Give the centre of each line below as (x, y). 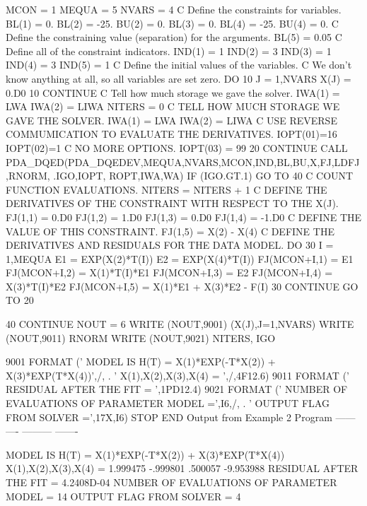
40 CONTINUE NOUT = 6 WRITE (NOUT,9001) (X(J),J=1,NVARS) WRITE (180, 324)
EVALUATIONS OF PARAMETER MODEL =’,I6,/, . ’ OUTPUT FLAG (168, 403)
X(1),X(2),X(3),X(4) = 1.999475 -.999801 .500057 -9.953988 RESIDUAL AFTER (182, 468)
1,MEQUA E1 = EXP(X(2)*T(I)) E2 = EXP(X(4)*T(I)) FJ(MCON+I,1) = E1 (180, 258)
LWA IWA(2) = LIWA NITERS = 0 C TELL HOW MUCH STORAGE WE (173, 106)
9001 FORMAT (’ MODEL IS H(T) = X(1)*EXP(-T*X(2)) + (141, 361)
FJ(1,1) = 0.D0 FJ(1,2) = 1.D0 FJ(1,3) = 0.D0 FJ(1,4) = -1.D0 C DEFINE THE (184, 217)
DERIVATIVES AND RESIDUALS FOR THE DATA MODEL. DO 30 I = (170, 245)
